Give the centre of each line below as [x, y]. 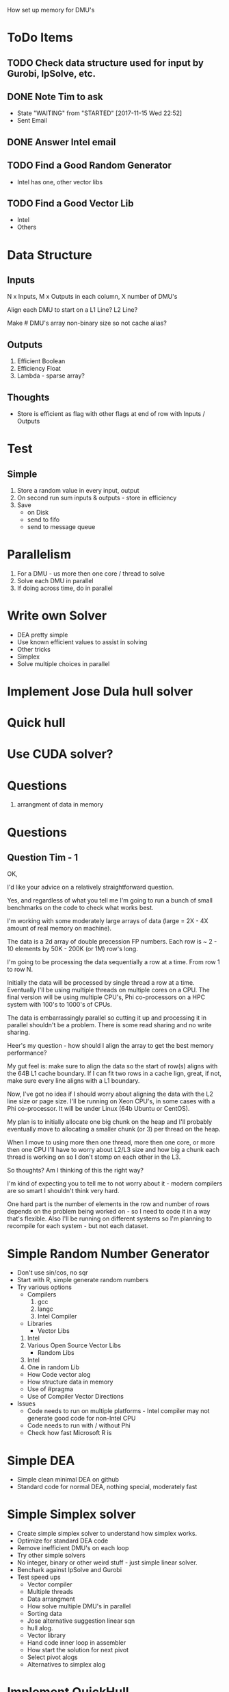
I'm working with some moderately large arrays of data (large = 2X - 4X [108, 921]
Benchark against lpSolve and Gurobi [69, 1570]
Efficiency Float [39, 369]
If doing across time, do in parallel [65, 588]
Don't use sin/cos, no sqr [52, 1273]
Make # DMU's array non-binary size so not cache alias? [87, 323]
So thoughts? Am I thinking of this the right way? [75, 1170]
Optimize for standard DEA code [63, 1541]
